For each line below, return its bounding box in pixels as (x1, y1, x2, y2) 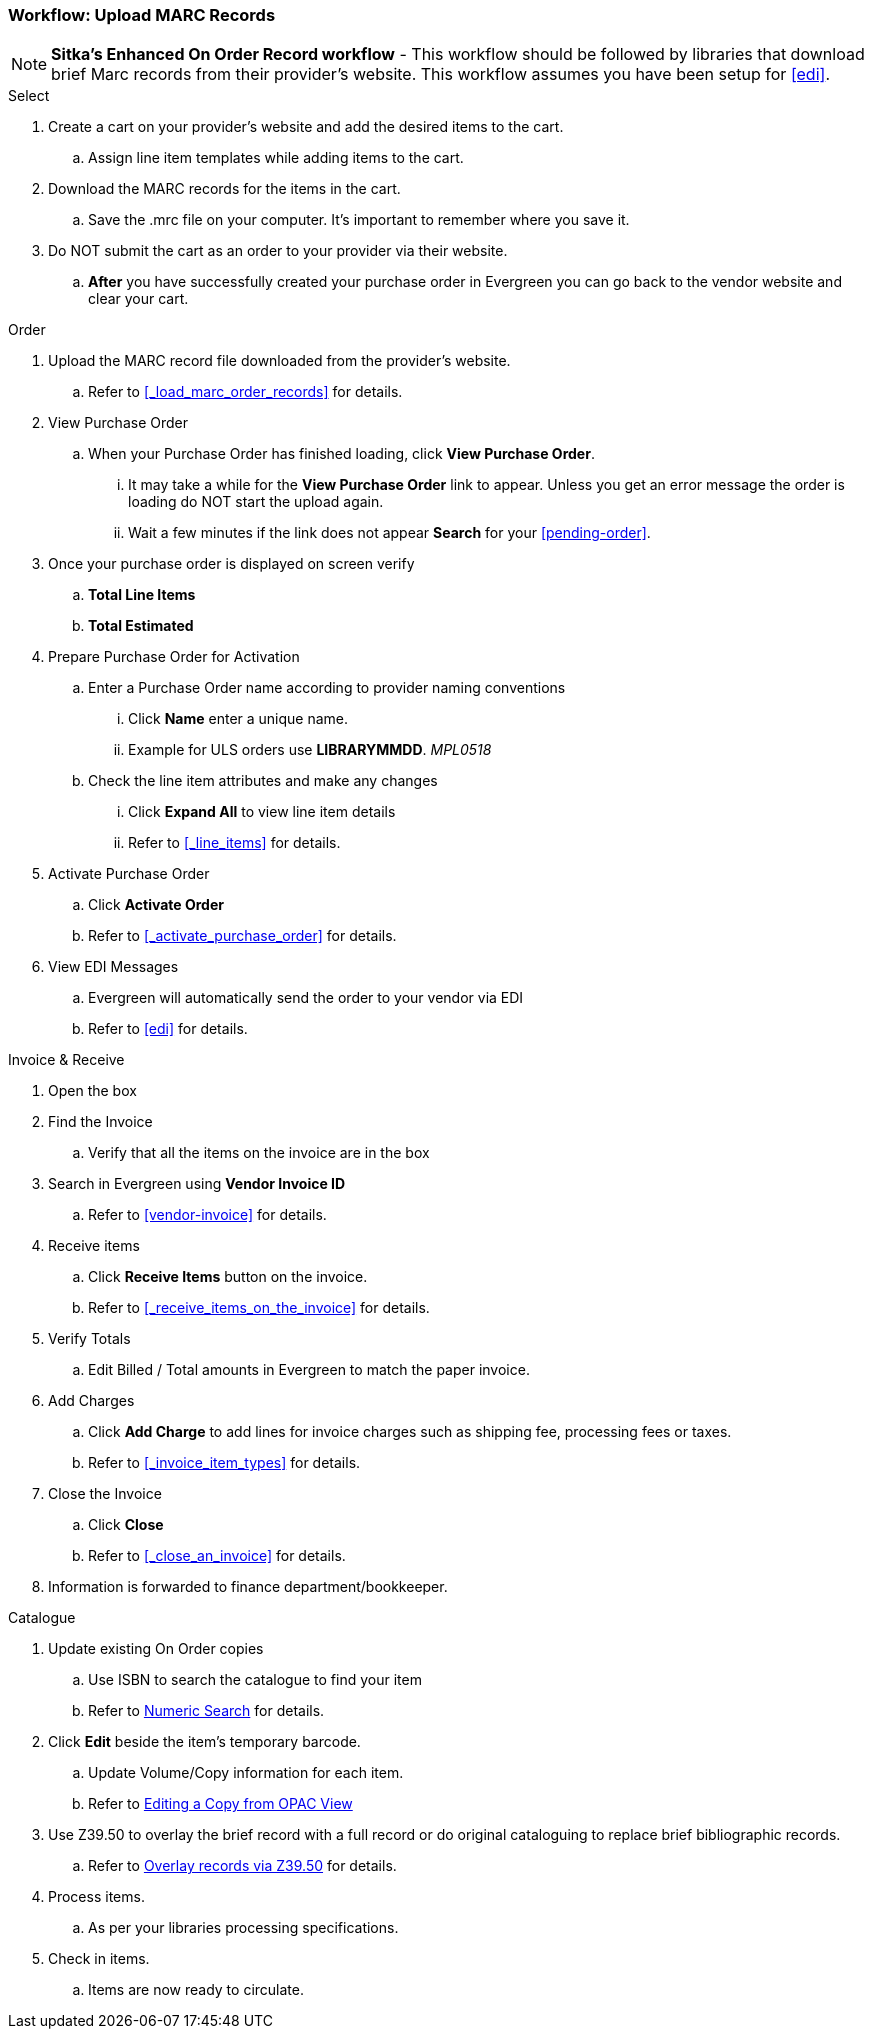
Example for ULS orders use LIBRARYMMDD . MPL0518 (128, 741, 492, 759)
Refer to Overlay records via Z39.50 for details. (88, 1857, 397, 1875)
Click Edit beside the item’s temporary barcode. (48, 1733, 361, 1751)
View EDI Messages (48, 958, 179, 976)
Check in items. (48, 1950, 150, 1968)
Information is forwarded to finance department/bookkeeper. (48, 1578, 448, 1596)
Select (8, 87, 50, 105)
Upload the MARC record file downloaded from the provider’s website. (48, 352, 511, 370)
